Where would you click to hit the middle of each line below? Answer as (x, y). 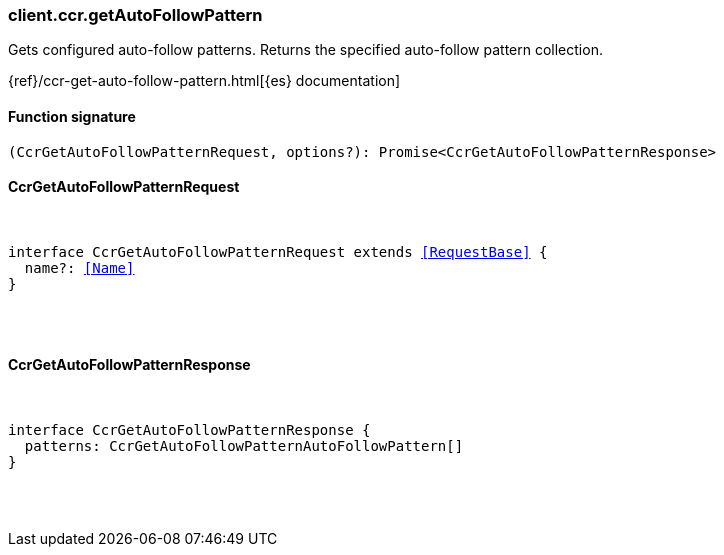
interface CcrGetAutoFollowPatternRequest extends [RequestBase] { (278, 251)
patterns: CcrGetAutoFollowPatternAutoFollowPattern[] (244, 446)
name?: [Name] (79, 267)
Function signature (72, 116)
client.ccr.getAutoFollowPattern (135, 15)
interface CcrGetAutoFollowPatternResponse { (189, 430)
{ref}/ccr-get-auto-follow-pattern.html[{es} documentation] (204, 81)
